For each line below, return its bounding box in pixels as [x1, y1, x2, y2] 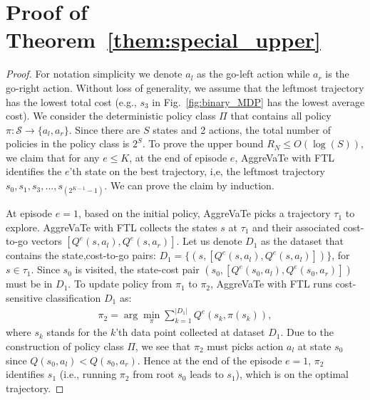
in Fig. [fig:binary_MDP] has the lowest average [152, 94, 365, 109]
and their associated [252, 219, 340, 234]
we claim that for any [6, 149, 100, 164]
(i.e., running [59, 367, 117, 381]
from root [133, 367, 175, 381]
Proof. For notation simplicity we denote [6, 66, 183, 81]
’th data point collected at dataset [115, 325, 265, 340]
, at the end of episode [129, 149, 227, 164]
